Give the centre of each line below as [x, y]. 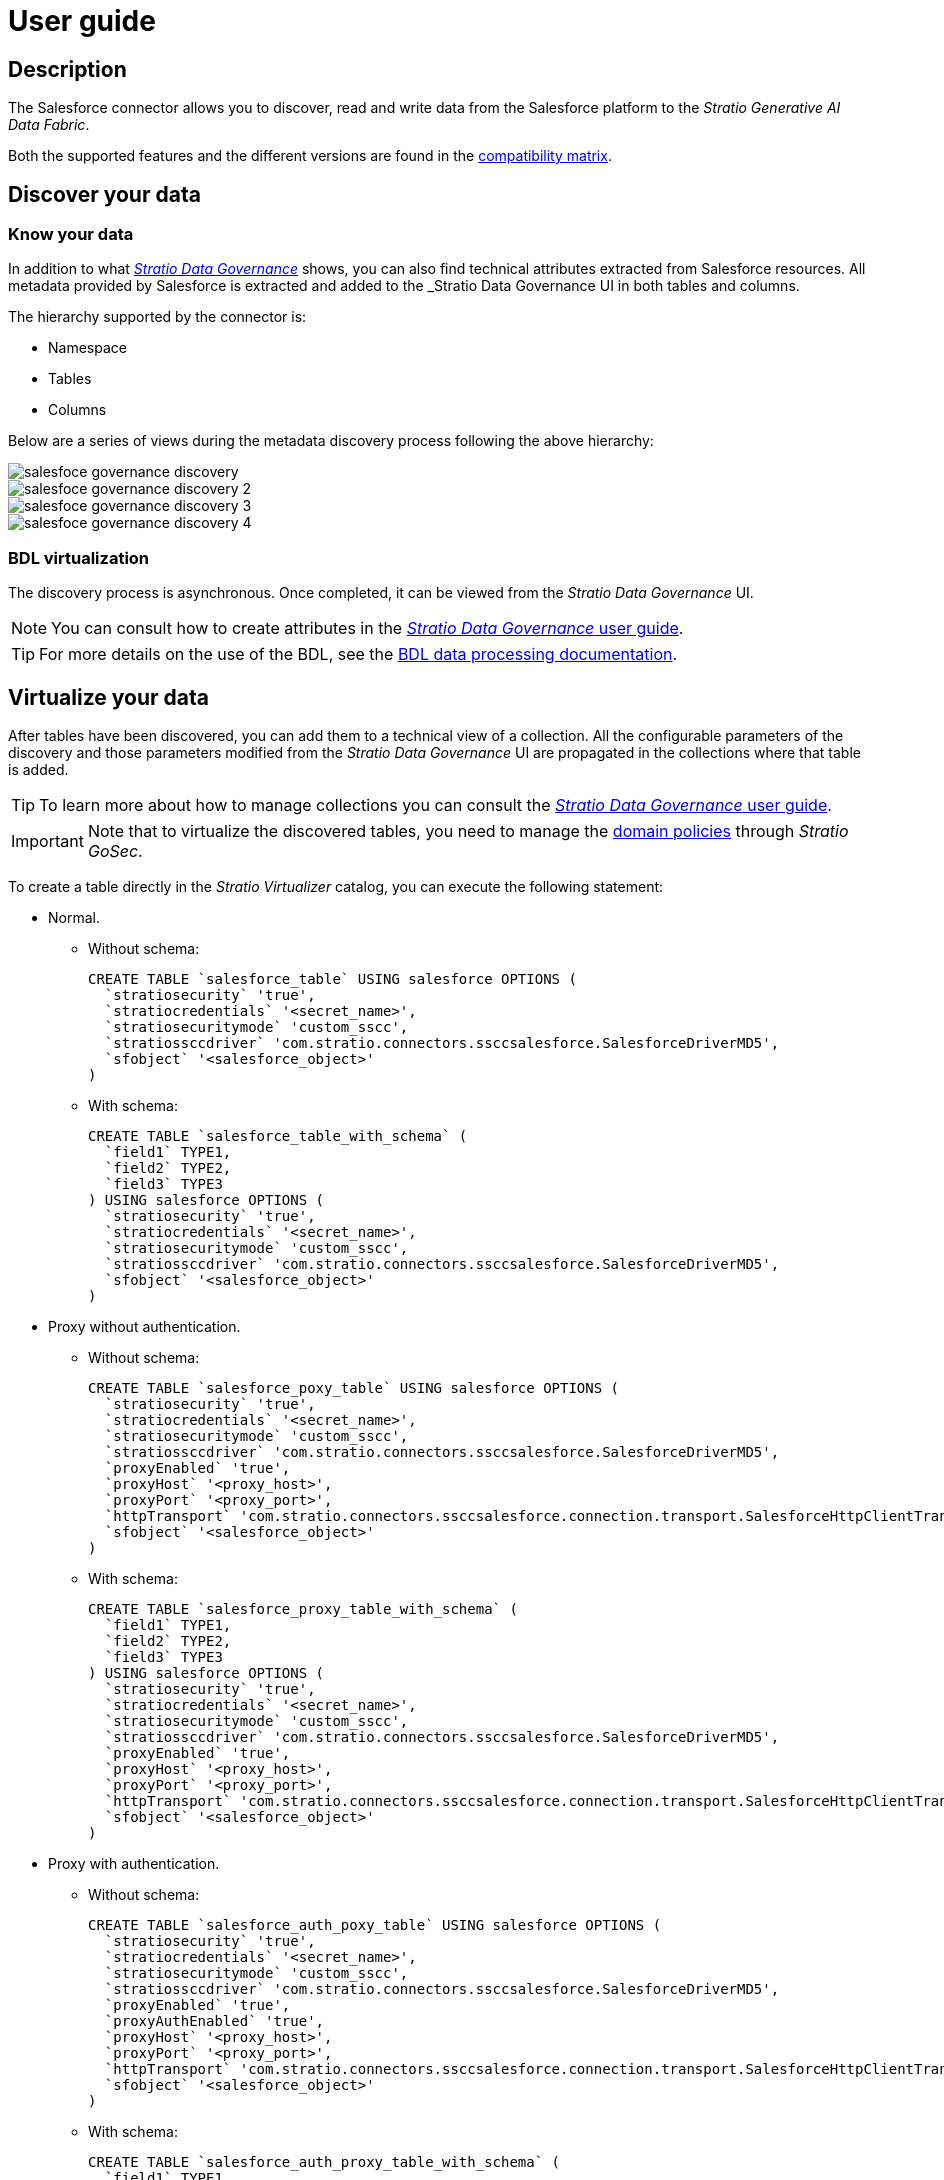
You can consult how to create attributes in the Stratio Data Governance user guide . [367, 628]
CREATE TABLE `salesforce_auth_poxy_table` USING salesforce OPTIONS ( [375, 1924]
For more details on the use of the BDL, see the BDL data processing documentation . [358, 654]
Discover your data [104, 194]
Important [47, 840]
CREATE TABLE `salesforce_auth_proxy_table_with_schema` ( [324, 2161]
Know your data [71, 234]
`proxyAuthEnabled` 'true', [214, 2020]
